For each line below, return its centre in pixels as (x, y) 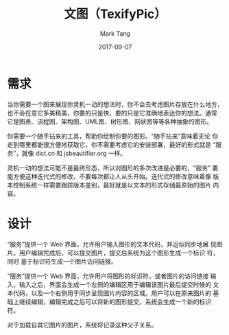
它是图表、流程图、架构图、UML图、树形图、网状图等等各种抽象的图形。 (110, 122)
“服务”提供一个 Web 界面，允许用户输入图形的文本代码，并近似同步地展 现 (112, 244)
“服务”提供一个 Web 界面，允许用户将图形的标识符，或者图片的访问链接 (108, 276)
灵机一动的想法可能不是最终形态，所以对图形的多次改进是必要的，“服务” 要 (113, 167)
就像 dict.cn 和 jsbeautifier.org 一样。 (74, 153)
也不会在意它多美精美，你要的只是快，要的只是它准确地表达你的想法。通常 (112, 113)
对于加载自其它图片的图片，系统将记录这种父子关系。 (82, 325)
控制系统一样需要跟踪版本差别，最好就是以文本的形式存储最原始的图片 (112, 185)
